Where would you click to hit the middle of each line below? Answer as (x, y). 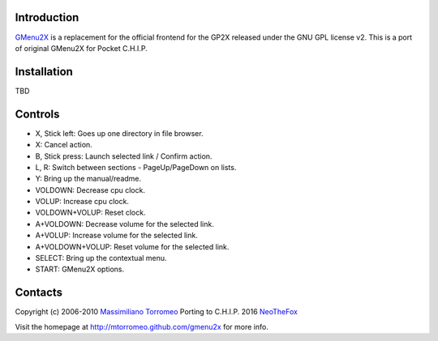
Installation (44, 72)
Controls (37, 114)
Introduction (47, 17)
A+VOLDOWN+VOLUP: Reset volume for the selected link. (132, 246)
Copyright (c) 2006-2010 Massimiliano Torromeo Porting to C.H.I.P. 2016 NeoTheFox (156, 312)
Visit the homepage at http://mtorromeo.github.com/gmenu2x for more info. (142, 326)
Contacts (39, 293)
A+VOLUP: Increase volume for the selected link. (116, 236)
